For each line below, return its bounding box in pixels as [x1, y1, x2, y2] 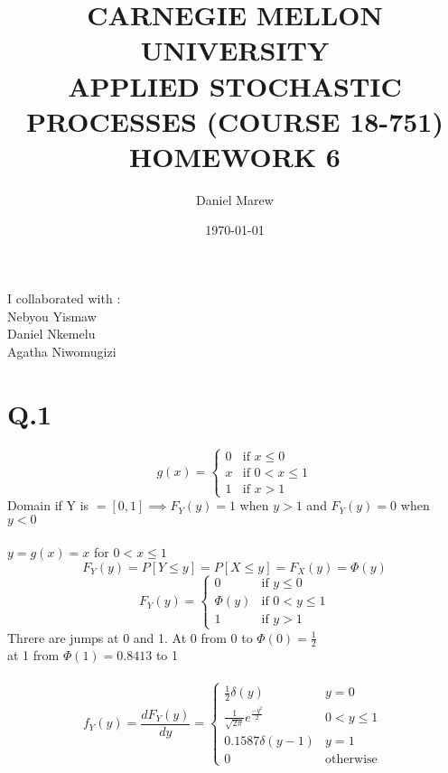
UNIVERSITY [140, 32, 330, 69]
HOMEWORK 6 [129, 137, 341, 174]
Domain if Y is [7, 496, 89, 515]
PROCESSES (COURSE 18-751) [26, 102, 443, 139]
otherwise [325, 752, 378, 766]
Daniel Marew [196, 190, 274, 209]
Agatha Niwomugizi [7, 341, 117, 360]
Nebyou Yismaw [7, 306, 97, 325]
